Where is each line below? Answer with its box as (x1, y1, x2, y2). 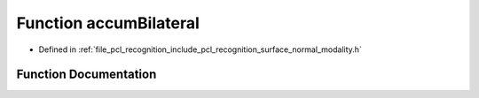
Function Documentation (16, 67, 157, 82)
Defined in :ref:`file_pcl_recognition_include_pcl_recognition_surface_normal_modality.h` (38, 44, 363, 55)
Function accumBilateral (16, 13, 200, 33)
